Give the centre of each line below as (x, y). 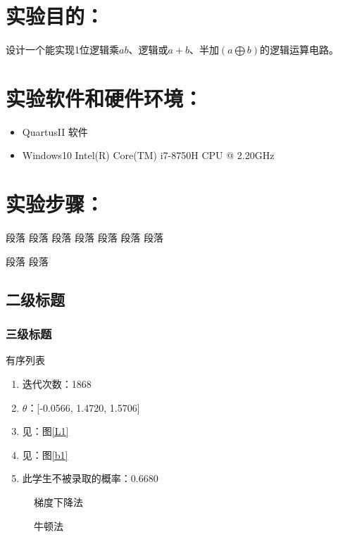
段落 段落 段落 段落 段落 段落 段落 (84, 238)
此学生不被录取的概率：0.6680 (90, 478)
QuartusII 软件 (55, 131)
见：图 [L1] (45, 431)
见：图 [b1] (45, 454)
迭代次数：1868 (57, 383)
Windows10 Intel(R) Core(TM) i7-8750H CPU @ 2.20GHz (148, 155)
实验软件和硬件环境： (105, 97)
